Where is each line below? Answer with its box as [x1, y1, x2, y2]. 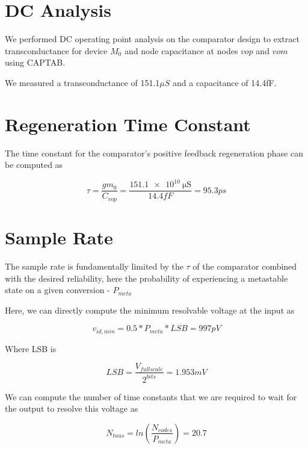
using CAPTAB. [5, 56, 66, 69]
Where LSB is [5, 342, 57, 355]
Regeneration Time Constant [5, 111, 251, 136]
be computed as [5, 158, 63, 171]
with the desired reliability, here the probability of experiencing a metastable [5, 271, 288, 284]
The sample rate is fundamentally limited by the [5, 259, 183, 272]
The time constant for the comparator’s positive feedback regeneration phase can [5, 146, 303, 159]
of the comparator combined [192, 259, 297, 272]
